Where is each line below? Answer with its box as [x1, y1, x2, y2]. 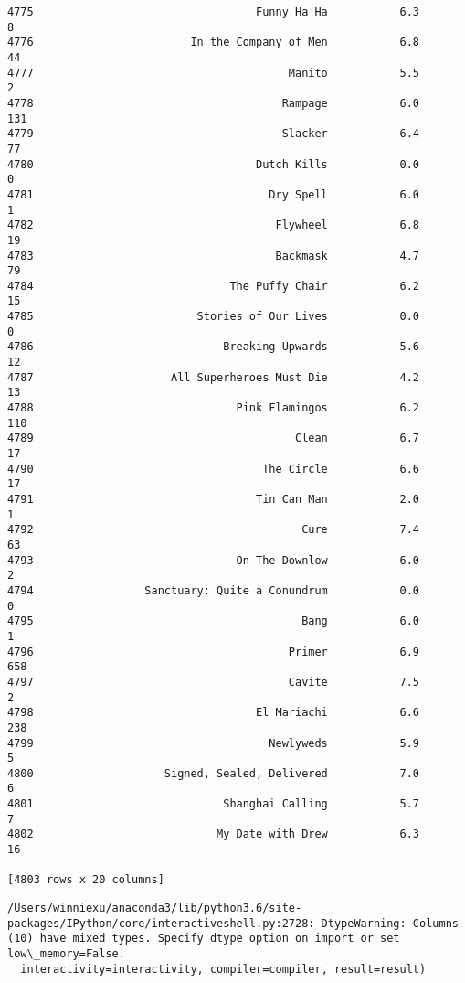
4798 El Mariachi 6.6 [7, 706, 420, 720]
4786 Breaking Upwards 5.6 [7, 340, 420, 354]
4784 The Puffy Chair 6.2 [7, 279, 420, 293]
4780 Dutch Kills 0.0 [7, 157, 420, 171]
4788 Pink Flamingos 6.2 [7, 401, 420, 415]
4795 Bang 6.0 [7, 614, 420, 628]
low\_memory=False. [7, 947, 125, 961]
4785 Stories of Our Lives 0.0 [7, 310, 420, 324]
